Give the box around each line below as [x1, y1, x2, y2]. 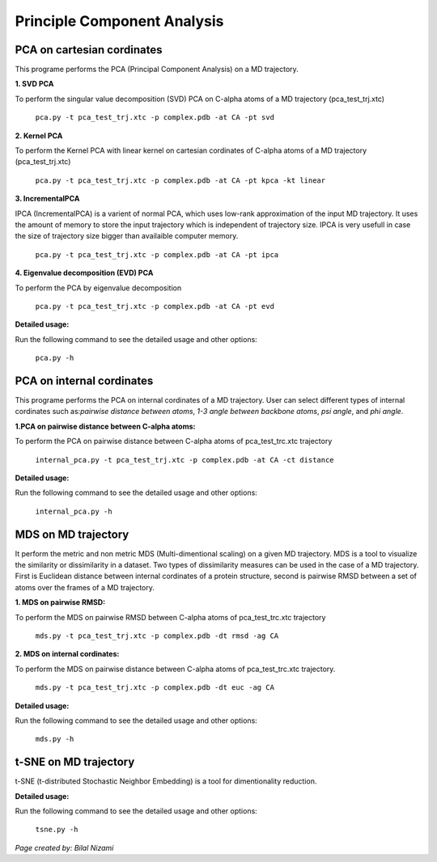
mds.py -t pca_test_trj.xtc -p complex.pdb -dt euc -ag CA [35, 683, 275, 692]
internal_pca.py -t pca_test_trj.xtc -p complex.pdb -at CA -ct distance [35, 455, 335, 464]
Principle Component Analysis [15, 12, 224, 30]
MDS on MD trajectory [15, 527, 129, 541]
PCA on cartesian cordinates [15, 43, 163, 57]
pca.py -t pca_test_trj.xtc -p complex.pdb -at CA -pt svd [35, 113, 275, 122]
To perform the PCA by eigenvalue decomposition [15, 283, 182, 293]
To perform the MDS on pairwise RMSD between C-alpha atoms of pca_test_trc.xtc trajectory [15, 612, 326, 622]
